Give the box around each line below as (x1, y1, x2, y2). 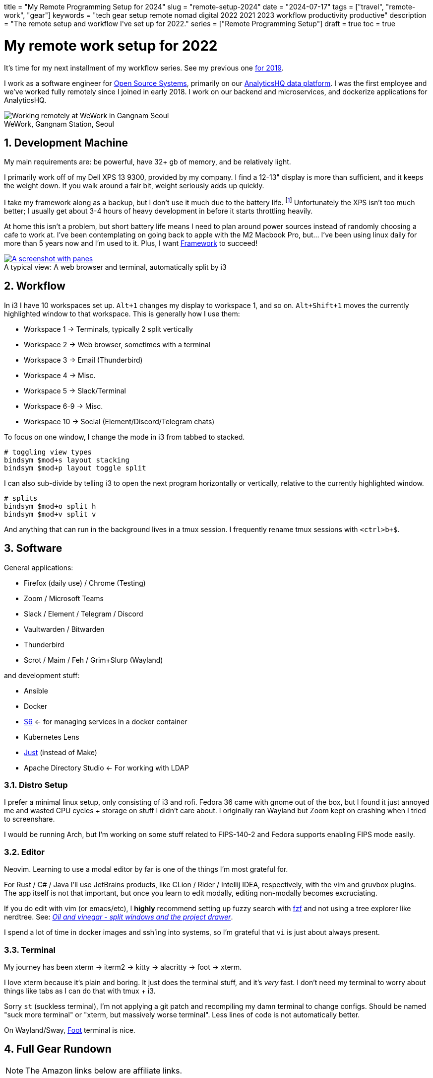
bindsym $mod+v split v (4, 510, 96, 518)
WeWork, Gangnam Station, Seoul (4, 119, 114, 128)
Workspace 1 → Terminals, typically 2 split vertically (24, 324, 193, 333)
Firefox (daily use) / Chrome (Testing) (24, 578, 146, 587)
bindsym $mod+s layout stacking (4, 456, 129, 464)
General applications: (4, 563, 73, 572)
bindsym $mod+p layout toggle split (4, 463, 146, 472)
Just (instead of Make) (24, 748, 97, 757)
